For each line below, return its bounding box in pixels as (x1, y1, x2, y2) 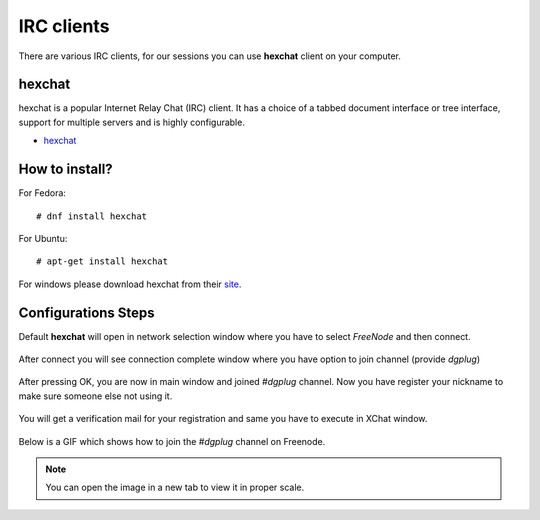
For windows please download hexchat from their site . (18, 278, 242, 290)
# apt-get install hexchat (36, 256, 169, 267)
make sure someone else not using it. (18, 390, 173, 402)
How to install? (18, 161, 114, 178)
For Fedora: (18, 187, 67, 199)
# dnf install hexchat (36, 210, 148, 222)
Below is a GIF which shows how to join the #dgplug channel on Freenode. (18, 435, 326, 447)
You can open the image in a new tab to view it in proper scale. (45, 481, 305, 494)
